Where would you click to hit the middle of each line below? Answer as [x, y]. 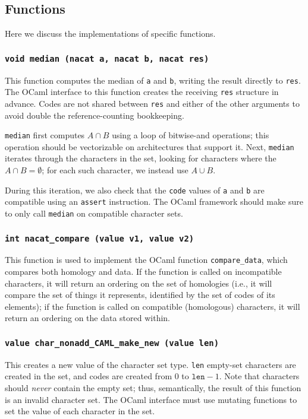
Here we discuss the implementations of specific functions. [110, 34]
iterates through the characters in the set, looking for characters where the [141, 158]
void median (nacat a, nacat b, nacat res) [107, 58]
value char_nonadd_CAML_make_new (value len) [112, 343]
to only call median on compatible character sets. [94, 213]
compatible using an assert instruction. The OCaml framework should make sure [154, 201]
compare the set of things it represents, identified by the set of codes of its [140, 295]
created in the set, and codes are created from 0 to [97, 376]
